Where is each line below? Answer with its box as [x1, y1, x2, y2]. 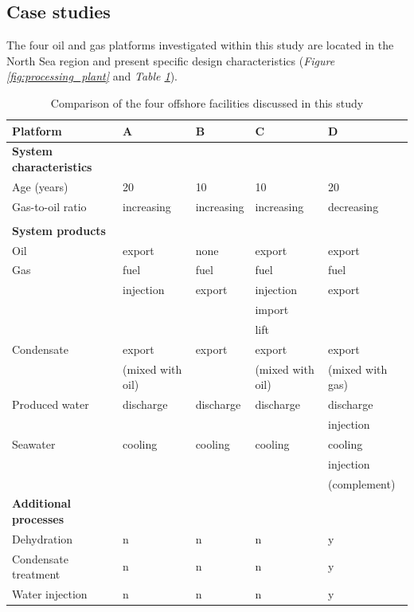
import [255, 301, 289, 318]
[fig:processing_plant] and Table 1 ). [6, 68, 178, 84]
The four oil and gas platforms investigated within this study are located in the [6, 37, 394, 53]
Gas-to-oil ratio [12, 198, 87, 214]
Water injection [12, 586, 88, 602]
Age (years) [12, 178, 68, 194]
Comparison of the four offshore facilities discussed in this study [50, 94, 364, 111]
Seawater [12, 435, 56, 452]
